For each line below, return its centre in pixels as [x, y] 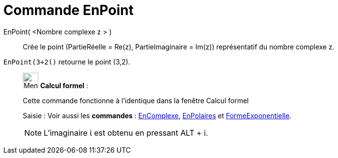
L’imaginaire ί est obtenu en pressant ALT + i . [126, 133]
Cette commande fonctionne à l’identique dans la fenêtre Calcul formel [136, 100]
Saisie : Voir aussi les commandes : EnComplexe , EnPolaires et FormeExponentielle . [157, 115]
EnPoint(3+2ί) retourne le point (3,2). [67, 62]
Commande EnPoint [69, 10]
